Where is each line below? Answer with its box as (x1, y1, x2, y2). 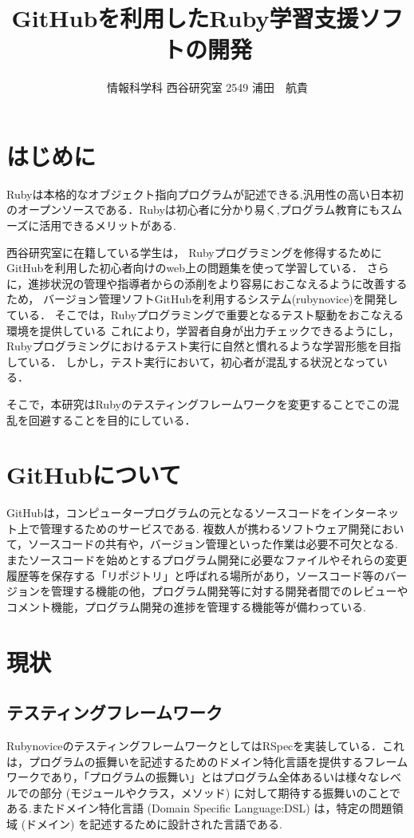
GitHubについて (6, 458, 181, 491)
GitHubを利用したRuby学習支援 (11, 2, 359, 34)
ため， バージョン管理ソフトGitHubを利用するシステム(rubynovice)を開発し (6, 291, 398, 307)
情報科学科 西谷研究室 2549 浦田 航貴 (107, 79, 308, 96)
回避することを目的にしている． (28, 411, 196, 428)
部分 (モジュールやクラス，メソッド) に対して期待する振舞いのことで (39, 784, 401, 800)
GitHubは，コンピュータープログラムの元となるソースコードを (6, 504, 333, 521)
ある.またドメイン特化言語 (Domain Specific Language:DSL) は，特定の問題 (6, 800, 392, 816)
